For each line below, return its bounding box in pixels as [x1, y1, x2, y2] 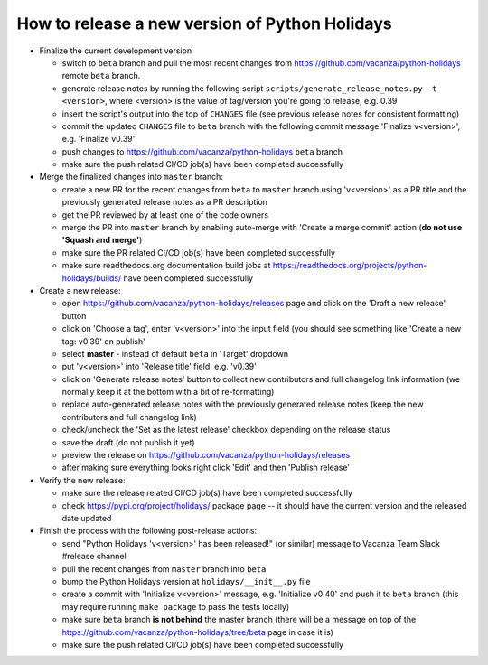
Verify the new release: [39, 474, 126, 485]
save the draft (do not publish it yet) [61, 436, 195, 447]
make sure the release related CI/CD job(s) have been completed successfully [61, 488, 352, 499]
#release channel [61, 551, 127, 562]
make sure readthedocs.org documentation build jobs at [61, 260, 271, 271]
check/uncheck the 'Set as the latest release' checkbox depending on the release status [61, 425, 391, 436]
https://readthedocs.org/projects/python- [272, 260, 427, 271]
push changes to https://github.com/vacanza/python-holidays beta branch [61, 145, 343, 157]
